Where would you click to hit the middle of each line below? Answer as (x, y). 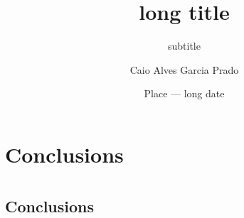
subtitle (184, 46)
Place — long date (184, 93)
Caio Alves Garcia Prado (184, 69)
